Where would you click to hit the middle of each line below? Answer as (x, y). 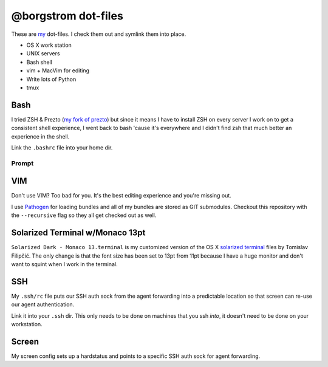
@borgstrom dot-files (67, 16)
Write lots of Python (51, 79)
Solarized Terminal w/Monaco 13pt (78, 233)
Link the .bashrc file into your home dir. (62, 147)
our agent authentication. (43, 304)
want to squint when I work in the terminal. (64, 264)
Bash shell (39, 62)
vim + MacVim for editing (58, 70)
